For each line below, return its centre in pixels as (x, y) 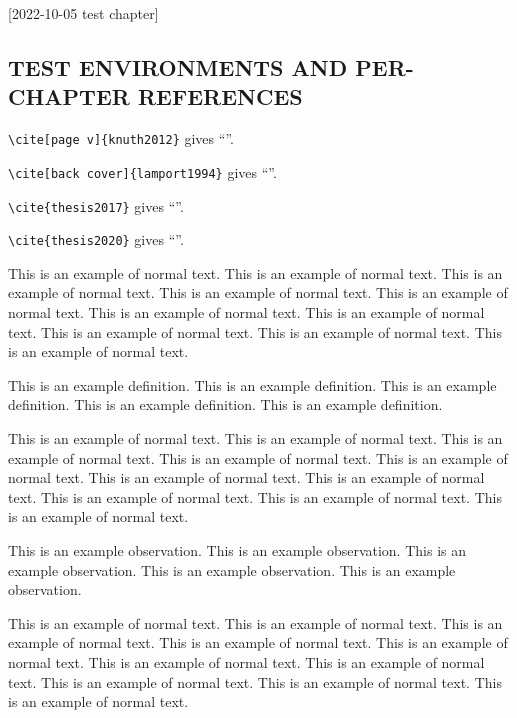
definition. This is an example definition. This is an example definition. (225, 404)
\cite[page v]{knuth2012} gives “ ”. (121, 138)
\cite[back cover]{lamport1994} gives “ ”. (142, 171)
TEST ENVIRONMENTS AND (178, 66)
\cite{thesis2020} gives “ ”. (96, 239)
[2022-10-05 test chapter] (83, 13)
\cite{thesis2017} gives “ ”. (96, 205)
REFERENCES (220, 96)
